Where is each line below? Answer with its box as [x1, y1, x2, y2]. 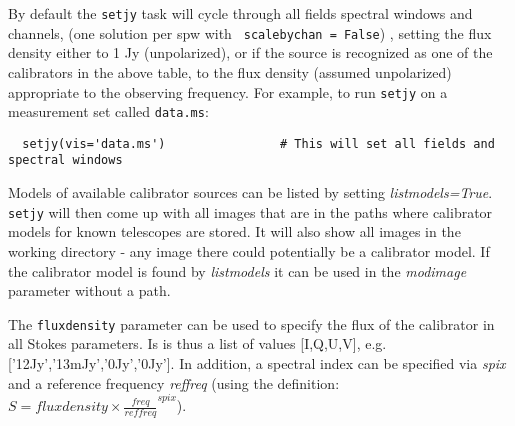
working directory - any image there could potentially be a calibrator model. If [8, 240, 490, 261]
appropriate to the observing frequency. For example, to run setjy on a [8, 81, 448, 102]
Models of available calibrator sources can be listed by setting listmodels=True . [8, 182, 493, 203]
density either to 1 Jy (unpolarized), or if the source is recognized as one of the [8, 42, 493, 63]
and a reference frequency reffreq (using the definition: [8, 372, 340, 393]
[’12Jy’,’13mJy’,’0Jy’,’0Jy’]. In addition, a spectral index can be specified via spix [8, 353, 506, 373]
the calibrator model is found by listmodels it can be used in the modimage [8, 260, 467, 281]
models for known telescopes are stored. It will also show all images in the [8, 221, 461, 242]
